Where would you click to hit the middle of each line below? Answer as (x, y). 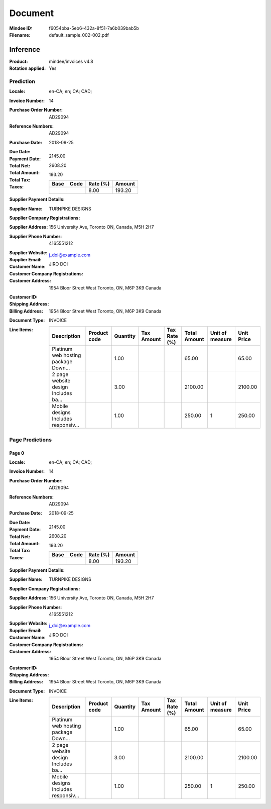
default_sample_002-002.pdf (79, 35)
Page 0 (17, 453)
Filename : (20, 35)
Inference (25, 49)
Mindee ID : (21, 28)
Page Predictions (31, 440)
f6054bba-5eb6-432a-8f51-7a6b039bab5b (94, 28)
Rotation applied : (28, 68)
